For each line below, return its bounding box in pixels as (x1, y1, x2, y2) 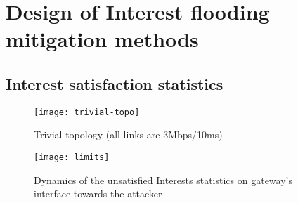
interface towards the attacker (34, 186, 162, 201)
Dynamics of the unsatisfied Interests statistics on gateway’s (34, 172, 292, 187)
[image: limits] (34, 152, 110, 163)
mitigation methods (6, 25, 199, 53)
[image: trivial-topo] (34, 107, 140, 117)
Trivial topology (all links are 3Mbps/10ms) (34, 127, 223, 142)
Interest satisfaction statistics (6, 72, 223, 94)
